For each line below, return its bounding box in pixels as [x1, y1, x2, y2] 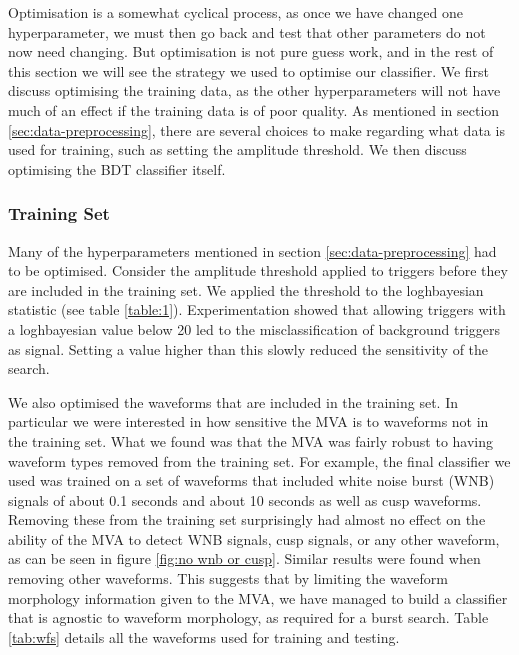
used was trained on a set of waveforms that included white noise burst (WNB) [8, 470, 495, 491]
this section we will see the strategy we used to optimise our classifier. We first [8, 60, 490, 81]
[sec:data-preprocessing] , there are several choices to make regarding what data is [8, 119, 505, 140]
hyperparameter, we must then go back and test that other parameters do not [8, 21, 486, 42]
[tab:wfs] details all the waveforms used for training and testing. [8, 626, 400, 647]
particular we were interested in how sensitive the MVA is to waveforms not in [8, 411, 489, 432]
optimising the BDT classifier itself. [8, 158, 226, 179]
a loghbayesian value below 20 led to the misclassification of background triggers [8, 318, 501, 339]
